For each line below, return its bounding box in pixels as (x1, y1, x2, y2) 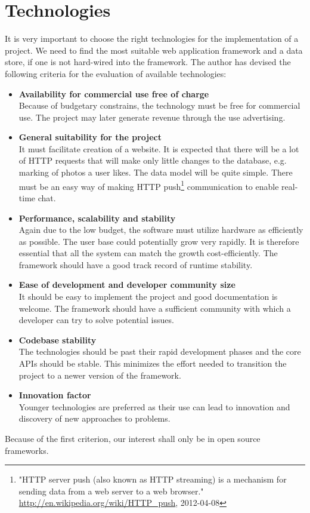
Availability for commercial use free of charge (18, 87, 209, 100)
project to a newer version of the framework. (18, 368, 181, 381)
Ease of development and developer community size (18, 278, 235, 291)
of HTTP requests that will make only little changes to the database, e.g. (18, 154, 287, 167)
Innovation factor (18, 389, 91, 401)
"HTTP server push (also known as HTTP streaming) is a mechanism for (18, 473, 287, 486)
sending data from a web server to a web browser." (18, 484, 204, 497)
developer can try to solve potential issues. (18, 314, 174, 326)
